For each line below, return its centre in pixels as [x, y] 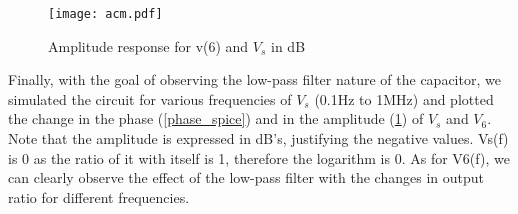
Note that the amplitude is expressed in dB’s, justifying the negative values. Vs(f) [258, 138]
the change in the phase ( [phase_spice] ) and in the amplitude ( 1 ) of [216, 118]
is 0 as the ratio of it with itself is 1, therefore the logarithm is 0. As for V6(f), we [259, 157]
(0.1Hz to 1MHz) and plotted [404, 98]
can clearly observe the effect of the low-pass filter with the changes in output [246, 177]
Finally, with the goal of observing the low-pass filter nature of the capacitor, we [254, 79]
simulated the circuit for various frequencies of [150, 98]
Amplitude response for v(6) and [148, 45]
